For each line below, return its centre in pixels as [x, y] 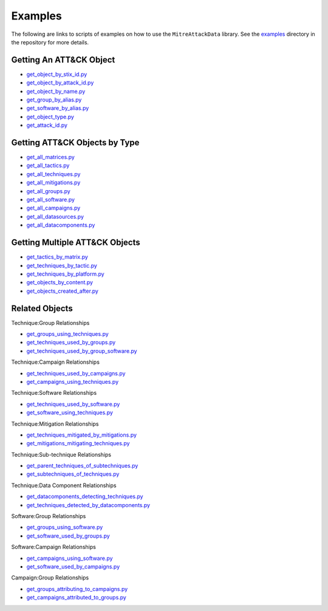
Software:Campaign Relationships [54, 547]
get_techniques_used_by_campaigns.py [76, 373]
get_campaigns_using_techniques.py [73, 381]
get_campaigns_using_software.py [70, 558]
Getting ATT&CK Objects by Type [75, 142]
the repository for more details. [50, 42]
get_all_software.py [51, 200]
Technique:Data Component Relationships [64, 485]
